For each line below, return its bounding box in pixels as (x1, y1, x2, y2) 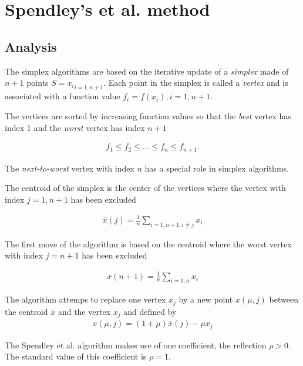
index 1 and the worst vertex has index (5, 121, 145, 133)
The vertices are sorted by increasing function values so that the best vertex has (5, 110, 291, 122)
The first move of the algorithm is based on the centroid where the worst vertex (5, 237, 292, 250)
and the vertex (58, 305, 110, 317)
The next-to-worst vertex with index (5, 162, 134, 174)
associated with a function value (5, 90, 120, 102)
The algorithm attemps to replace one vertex (5, 293, 166, 305)
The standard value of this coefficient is (5, 350, 147, 362)
